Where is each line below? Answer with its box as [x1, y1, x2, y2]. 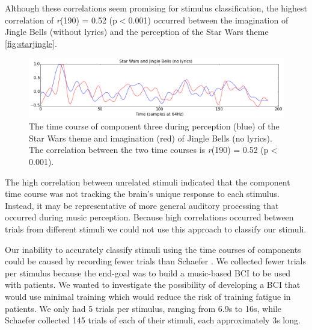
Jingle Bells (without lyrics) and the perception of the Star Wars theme [5, 25, 269, 38]
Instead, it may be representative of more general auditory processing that [5, 199, 279, 211]
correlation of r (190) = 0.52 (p [5, 13, 117, 26]
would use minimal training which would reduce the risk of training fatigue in [5, 290, 291, 302]
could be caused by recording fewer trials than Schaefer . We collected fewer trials [5, 255, 306, 267]
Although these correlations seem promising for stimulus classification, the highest [5, 2, 307, 14]
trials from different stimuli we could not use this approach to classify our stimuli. [5, 223, 307, 235]
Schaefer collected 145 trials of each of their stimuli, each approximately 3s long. [5, 314, 301, 326]
